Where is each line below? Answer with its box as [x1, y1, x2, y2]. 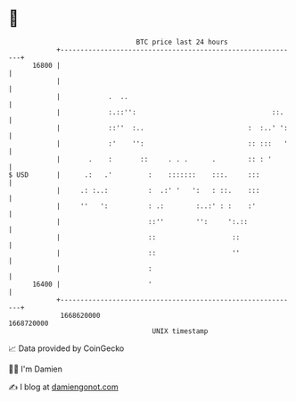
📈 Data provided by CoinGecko [8, 343, 125, 354]
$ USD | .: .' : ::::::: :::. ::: [8, 170, 260, 180]
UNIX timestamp [152, 326, 209, 336]
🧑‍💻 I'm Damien [8, 363, 63, 374]
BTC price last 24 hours [136, 38, 228, 46]
